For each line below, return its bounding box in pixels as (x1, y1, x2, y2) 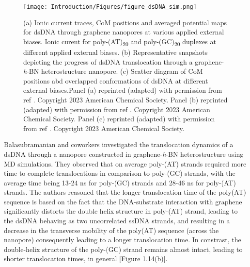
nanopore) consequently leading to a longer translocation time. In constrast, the (4, 234, 241, 245)
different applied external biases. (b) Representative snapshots (23, 47, 208, 57)
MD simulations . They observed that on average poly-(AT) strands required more (4, 158, 247, 168)
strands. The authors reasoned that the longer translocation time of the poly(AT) (4, 187, 246, 197)
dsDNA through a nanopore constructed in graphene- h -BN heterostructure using (4, 149, 244, 159)
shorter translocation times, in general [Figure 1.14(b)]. (4, 253, 168, 264)
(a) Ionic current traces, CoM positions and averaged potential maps (23, 17, 227, 27)
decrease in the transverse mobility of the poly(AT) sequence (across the (4, 225, 219, 235)
